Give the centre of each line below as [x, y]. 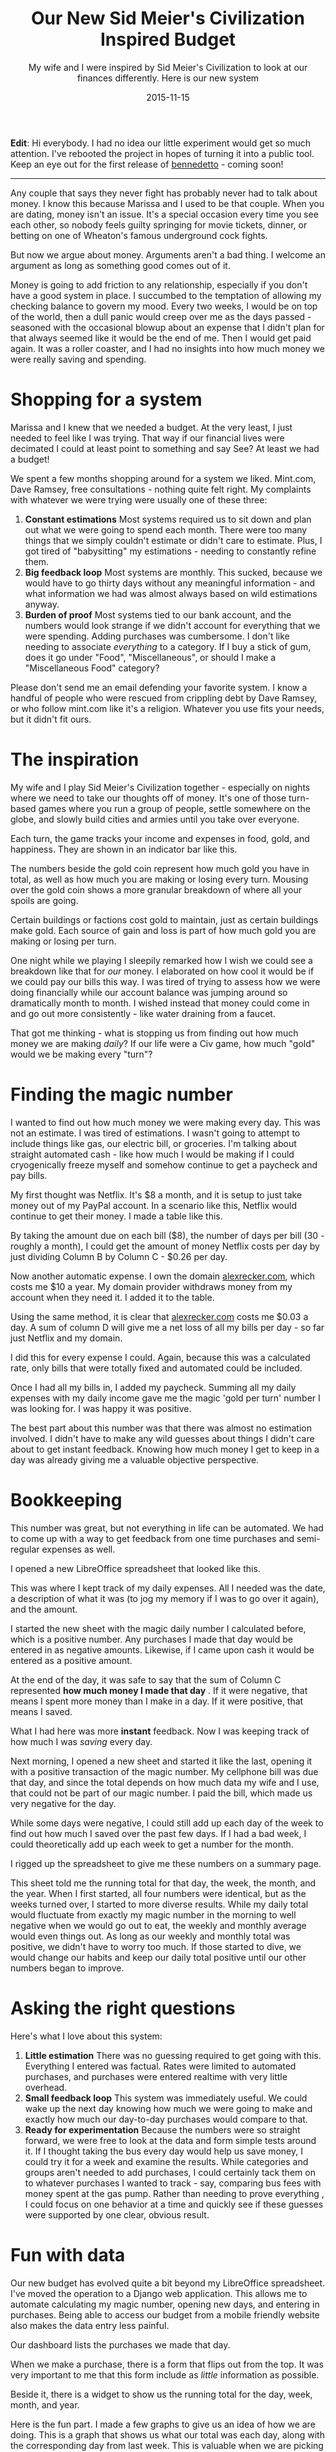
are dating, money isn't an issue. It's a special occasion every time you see [164, 214]
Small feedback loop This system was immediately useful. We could [166, 2098]
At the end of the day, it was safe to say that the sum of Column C [146, 1679]
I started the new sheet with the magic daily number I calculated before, [158, 1628]
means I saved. [41, 1711]
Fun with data [68, 2254]
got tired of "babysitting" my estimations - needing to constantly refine [170, 551]
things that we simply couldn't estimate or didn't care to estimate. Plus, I [173, 540]
